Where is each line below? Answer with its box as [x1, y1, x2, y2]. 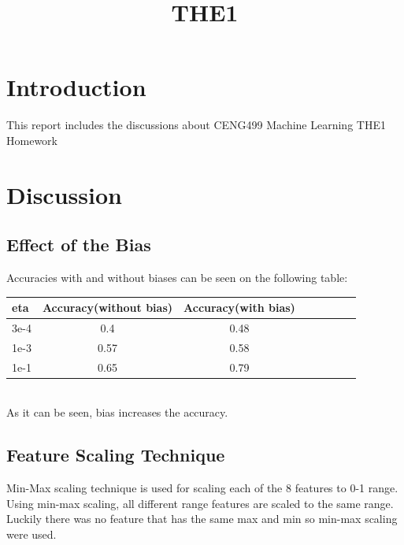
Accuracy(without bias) [42, 299, 173, 316]
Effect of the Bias [6, 232, 151, 257]
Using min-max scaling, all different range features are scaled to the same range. [6, 495, 394, 511]
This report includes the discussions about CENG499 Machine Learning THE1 [6, 117, 386, 133]
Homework [6, 132, 57, 148]
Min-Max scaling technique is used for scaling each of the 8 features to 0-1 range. [6, 480, 398, 496]
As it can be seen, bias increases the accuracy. [6, 404, 228, 421]
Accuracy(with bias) [183, 299, 295, 316]
